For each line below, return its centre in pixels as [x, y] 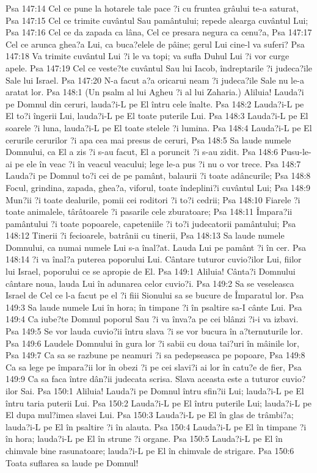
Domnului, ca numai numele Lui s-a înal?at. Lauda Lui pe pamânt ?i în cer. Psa [156, 247]
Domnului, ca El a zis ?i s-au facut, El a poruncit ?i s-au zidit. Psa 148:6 [142, 152]
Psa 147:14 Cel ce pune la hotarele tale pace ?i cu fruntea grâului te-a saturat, [152, 8]
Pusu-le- [296, 152]
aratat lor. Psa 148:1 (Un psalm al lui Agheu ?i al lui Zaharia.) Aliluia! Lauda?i [155, 92]
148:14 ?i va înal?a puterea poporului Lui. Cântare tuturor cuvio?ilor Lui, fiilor [154, 259]
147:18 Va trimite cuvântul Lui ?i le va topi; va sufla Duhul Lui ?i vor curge [148, 56]
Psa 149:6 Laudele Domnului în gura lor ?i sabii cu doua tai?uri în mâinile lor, [152, 343]
